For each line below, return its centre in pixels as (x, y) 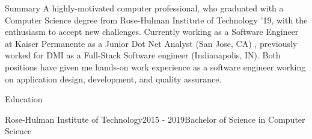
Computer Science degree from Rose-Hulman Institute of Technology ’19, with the (156, 20)
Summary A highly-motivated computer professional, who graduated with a (144, 8)
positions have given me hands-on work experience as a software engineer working (155, 66)
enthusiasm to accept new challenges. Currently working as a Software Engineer (152, 32)
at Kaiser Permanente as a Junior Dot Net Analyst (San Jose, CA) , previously (151, 43)
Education (24, 99)
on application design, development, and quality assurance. (113, 79)
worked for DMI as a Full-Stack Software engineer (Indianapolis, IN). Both (143, 55)
